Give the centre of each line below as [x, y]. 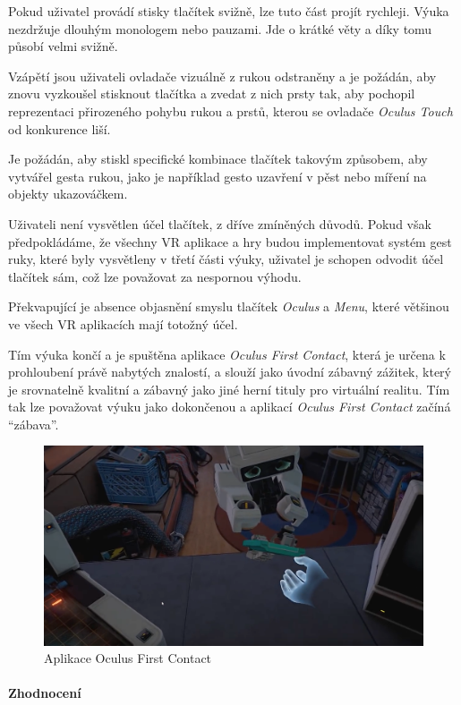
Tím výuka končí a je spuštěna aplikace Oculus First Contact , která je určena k [227, 354]
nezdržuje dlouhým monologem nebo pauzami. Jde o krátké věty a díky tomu [220, 28]
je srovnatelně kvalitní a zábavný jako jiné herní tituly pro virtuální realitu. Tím [229, 389]
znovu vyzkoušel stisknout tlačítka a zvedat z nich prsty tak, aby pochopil [212, 93]
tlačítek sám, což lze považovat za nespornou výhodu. [155, 276]
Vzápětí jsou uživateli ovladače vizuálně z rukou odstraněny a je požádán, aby [222, 76]
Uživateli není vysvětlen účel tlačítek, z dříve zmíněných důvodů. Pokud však [220, 223]
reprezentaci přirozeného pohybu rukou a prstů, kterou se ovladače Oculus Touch [230, 110]
